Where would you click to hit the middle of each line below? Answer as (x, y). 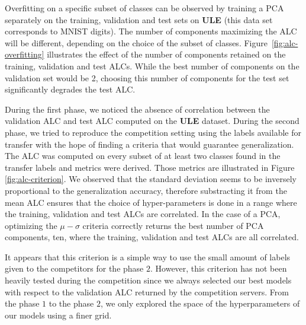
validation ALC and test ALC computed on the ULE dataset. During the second (152, 121)
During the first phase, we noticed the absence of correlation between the (137, 109)
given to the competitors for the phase (74, 268)
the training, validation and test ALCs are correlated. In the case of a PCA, (143, 214)
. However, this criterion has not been (219, 268)
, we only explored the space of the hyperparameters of (200, 303)
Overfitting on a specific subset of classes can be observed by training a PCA (144, 8)
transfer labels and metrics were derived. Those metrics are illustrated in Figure (150, 167)
